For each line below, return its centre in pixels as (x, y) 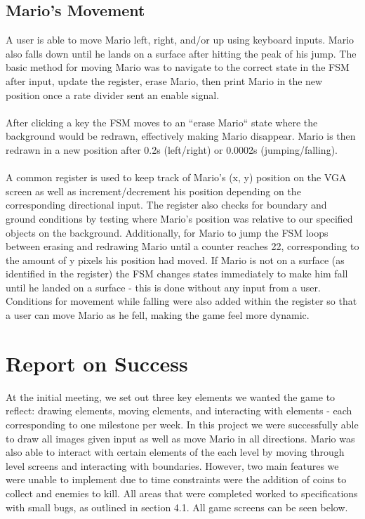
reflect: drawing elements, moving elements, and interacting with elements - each (179, 410)
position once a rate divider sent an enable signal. (113, 94)
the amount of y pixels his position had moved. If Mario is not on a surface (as (175, 259)
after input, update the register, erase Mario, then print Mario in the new (164, 80)
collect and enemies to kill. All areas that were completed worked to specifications (182, 493)
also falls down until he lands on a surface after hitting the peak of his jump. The (181, 53)
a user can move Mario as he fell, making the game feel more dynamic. (158, 315)
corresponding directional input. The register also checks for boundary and (166, 205)
